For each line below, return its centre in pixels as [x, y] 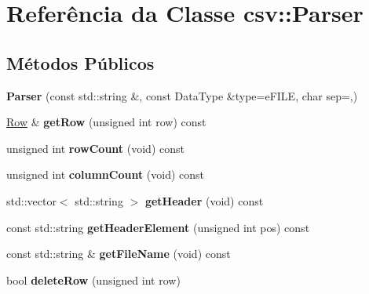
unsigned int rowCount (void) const [95, 148]
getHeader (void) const [204, 200]
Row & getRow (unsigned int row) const [106, 122]
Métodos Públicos [80, 62]
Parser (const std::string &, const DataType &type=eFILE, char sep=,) [182, 95]
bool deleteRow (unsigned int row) [93, 279]
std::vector [31, 200]
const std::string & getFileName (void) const [119, 254]
